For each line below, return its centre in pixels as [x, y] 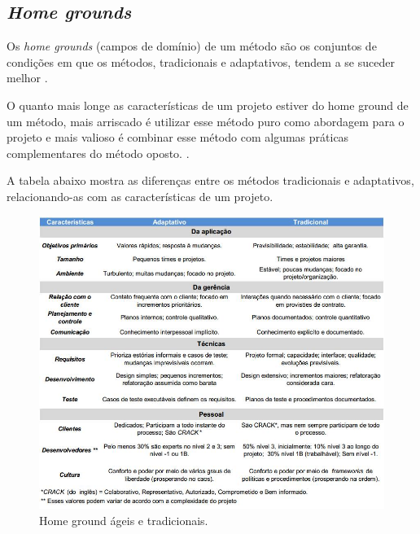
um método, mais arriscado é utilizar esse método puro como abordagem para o [206, 121]
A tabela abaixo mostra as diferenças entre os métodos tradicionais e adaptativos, [210, 180]
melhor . [27, 78]
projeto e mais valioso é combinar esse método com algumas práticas [178, 137]
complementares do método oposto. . [98, 153]
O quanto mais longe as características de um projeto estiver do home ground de [208, 105]
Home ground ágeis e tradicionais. [124, 520]
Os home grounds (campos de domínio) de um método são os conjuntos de [192, 46]
